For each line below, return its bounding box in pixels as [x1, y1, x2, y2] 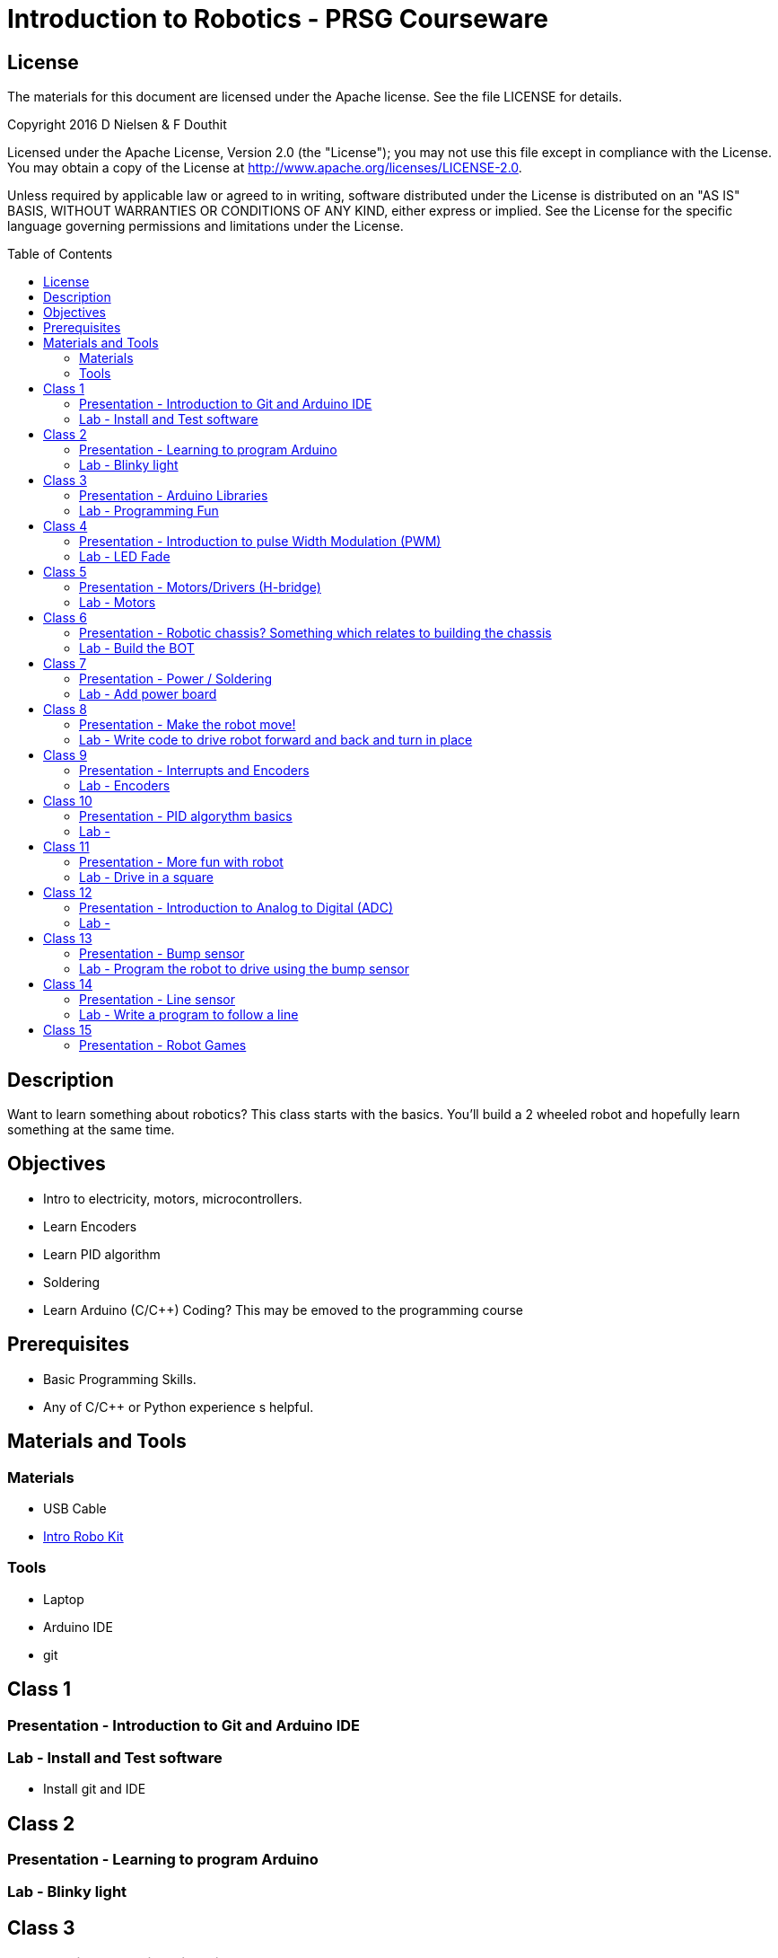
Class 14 [43, 976, 92, 992]
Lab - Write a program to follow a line [79, 1007, 299, 1023]
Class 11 [43, 839, 90, 855]
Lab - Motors [79, 595, 156, 611]
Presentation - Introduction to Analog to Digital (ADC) [79, 900, 394, 916]
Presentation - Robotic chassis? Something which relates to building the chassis [79, 625, 552, 641]
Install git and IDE [43, 1781, 146, 1797]
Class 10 [43, 793, 92, 809]
